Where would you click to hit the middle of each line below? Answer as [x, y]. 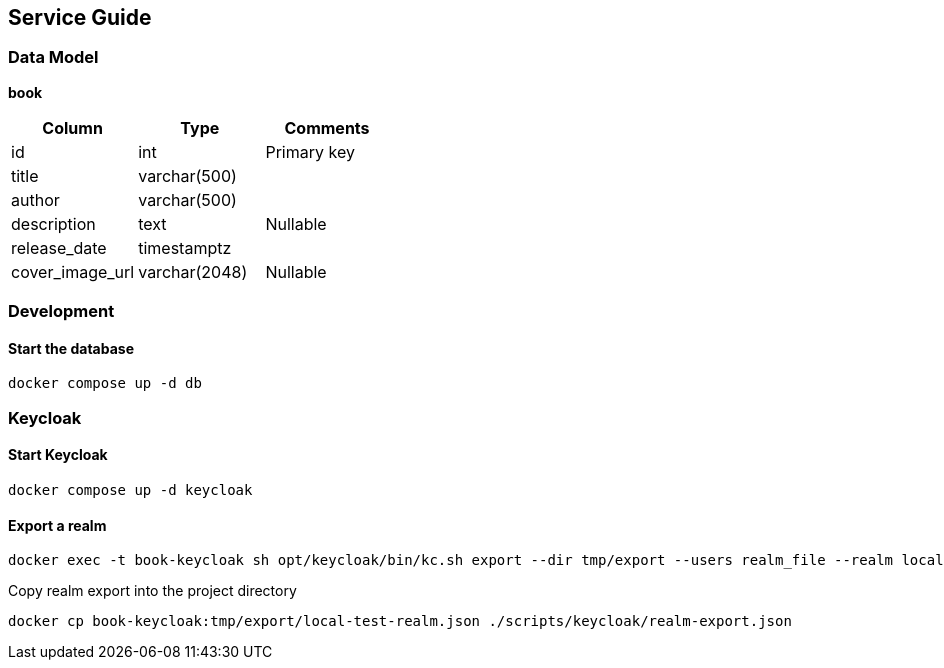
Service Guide [80, 17]
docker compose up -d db [105, 383]
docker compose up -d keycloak [130, 489]
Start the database [71, 348]
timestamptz [185, 247]
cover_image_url [73, 271]
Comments [327, 127]
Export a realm [57, 525]
